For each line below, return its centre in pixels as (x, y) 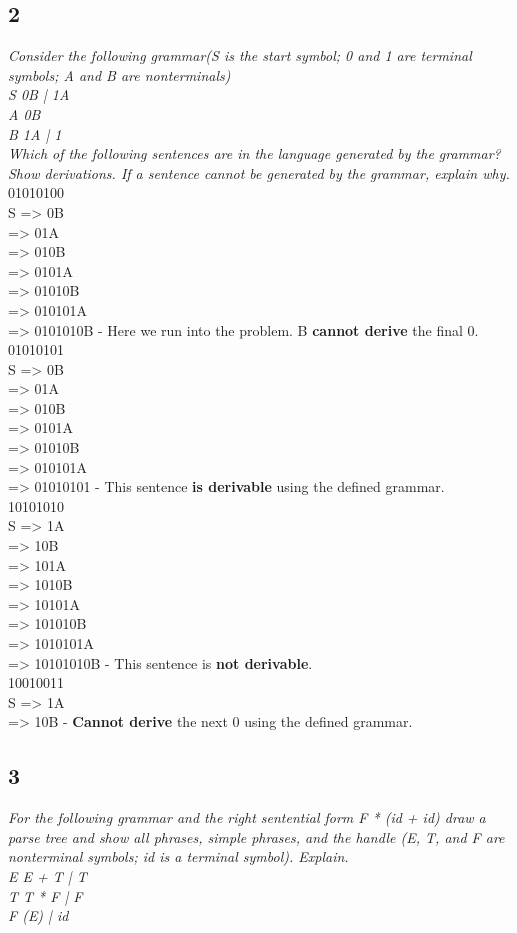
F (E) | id (38, 915)
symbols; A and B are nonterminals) (119, 74)
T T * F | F (45, 895)
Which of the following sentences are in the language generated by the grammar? (254, 153)
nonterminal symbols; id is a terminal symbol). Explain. (178, 856)
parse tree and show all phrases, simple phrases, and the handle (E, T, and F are (256, 836)
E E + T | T (47, 875)
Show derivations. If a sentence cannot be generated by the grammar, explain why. (259, 172)
